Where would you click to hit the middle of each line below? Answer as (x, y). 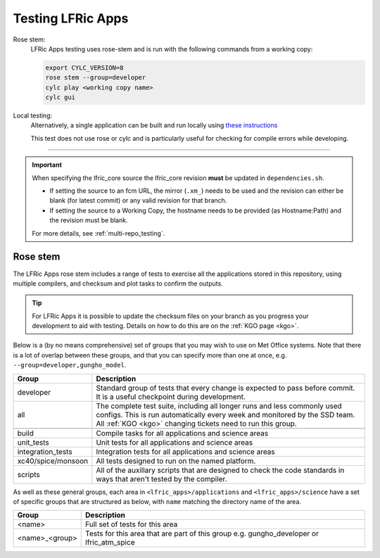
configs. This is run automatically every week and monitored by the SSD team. (226, 414)
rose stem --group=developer (96, 78)
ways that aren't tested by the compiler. (161, 478)
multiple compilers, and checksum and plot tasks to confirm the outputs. (118, 283)
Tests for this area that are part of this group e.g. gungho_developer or (202, 533)
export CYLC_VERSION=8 (84, 68)
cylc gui (61, 97)
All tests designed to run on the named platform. (176, 461)
